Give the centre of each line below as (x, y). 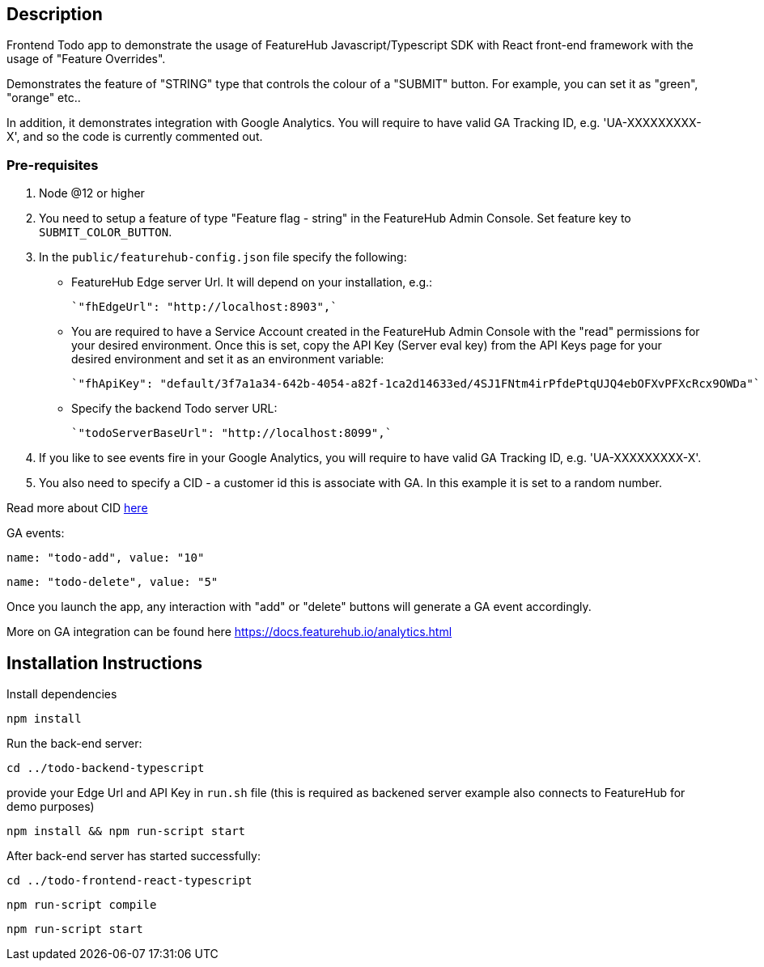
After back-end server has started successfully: (134, 856)
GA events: (36, 533)
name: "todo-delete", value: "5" (112, 582)
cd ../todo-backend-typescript (106, 768)
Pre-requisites (53, 165)
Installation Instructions (105, 663)
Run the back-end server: (74, 744)
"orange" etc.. (44, 98)
